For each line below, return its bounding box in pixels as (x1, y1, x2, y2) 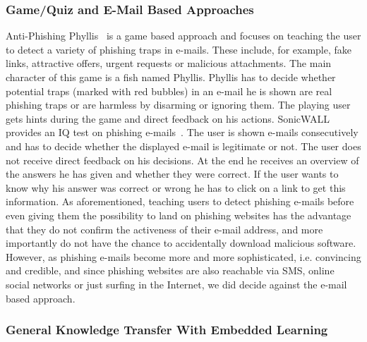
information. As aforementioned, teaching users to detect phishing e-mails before (6, 194, 354, 209)
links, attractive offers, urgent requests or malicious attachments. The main (6, 56, 332, 71)
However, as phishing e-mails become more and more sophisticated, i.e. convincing (6, 249, 361, 264)
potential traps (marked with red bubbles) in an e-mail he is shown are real (6, 83, 332, 98)
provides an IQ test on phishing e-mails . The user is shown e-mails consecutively (6, 125, 359, 140)
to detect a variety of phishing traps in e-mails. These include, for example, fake (6, 42, 352, 56)
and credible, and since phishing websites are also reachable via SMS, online (6, 263, 335, 278)
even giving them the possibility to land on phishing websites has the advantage (6, 207, 351, 222)
